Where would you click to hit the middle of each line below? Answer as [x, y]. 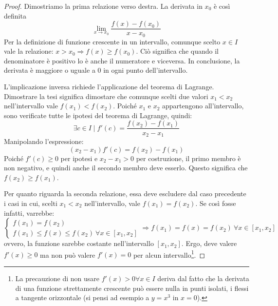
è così [222, 6]
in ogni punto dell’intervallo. [146, 70]
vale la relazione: [29, 51]
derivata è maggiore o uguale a [50, 70]
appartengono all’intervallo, [203, 106]
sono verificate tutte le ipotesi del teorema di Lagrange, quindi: [98, 115]
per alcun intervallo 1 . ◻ [169, 254]
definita [15, 15]
